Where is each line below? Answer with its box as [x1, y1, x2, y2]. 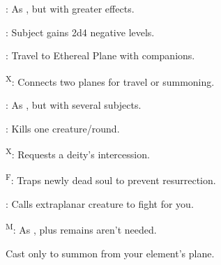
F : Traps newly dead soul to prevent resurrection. [6, 171, 216, 188]
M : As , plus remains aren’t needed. [6, 220, 157, 236]
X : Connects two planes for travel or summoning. [6, 72, 215, 89]
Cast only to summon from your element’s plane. [6, 245, 215, 260]
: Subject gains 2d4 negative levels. [6, 24, 155, 39]
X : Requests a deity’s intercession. [6, 145, 150, 161]
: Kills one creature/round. [6, 121, 120, 135]
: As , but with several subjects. [6, 98, 142, 112]
